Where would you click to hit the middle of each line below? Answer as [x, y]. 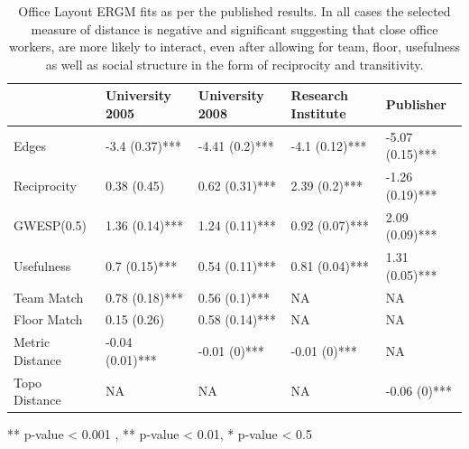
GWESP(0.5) [51, 225]
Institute [318, 112]
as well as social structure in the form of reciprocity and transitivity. [234, 64]
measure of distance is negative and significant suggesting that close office [234, 28]
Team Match [49, 297]
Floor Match [48, 319]
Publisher [416, 104]
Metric [32, 342]
